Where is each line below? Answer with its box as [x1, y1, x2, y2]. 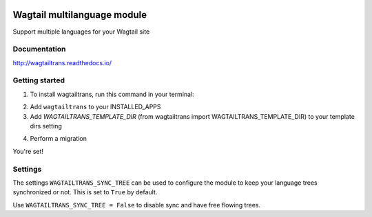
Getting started [12, 76, 65, 85]
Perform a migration [30, 135, 87, 143]
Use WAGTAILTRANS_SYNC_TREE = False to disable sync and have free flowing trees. [12, 201, 261, 209]
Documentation [12, 45, 66, 54]
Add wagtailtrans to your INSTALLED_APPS [30, 103, 161, 111]
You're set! [12, 147, 44, 155]
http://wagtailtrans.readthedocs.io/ [12, 58, 112, 67]
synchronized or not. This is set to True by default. [12, 188, 158, 196]
